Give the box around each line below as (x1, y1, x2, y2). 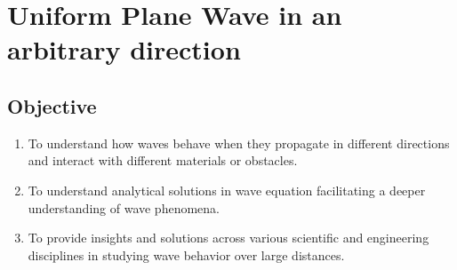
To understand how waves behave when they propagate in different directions (28, 133, 450, 152)
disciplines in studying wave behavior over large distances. (28, 245, 345, 264)
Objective (7, 91, 97, 119)
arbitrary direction (7, 31, 241, 67)
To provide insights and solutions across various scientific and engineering (28, 228, 429, 247)
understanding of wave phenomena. (28, 198, 220, 217)
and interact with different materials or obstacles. (28, 151, 298, 170)
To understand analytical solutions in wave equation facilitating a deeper (28, 180, 426, 199)
